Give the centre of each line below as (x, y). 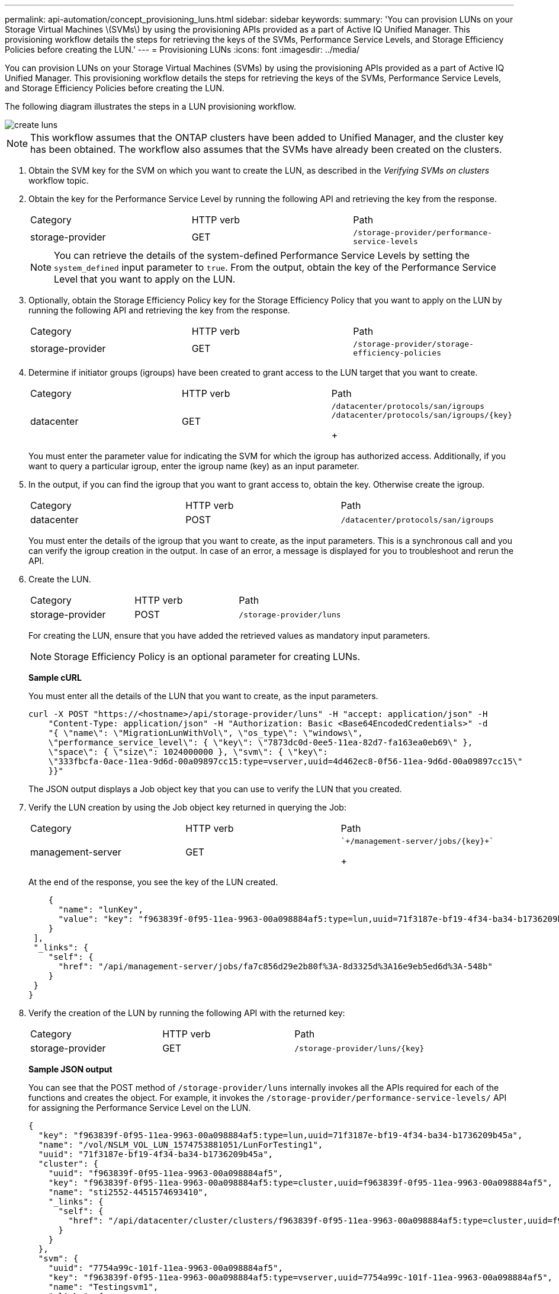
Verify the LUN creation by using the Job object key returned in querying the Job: (187, 807)
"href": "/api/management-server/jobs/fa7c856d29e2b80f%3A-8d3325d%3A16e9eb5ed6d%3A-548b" (275, 966)
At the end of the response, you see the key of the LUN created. (153, 882)
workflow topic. (59, 180)
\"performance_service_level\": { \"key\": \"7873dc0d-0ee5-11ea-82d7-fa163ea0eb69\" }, (261, 742)
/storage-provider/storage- (413, 344)
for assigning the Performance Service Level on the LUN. (140, 1108)
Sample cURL (55, 678)
